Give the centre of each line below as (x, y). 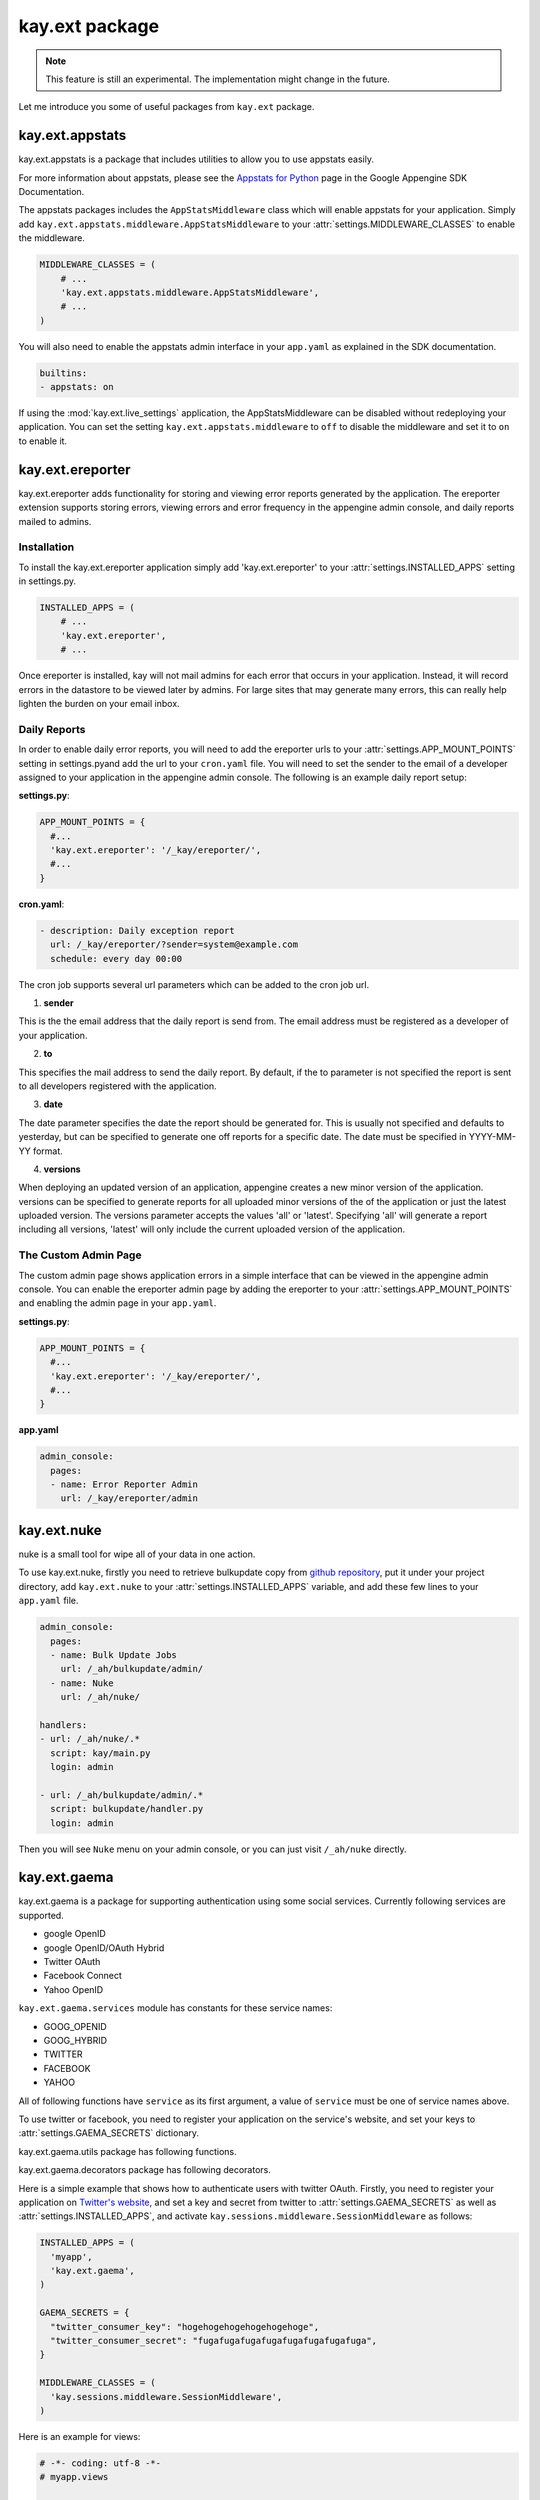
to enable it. (43, 441)
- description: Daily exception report (137, 930)
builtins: (63, 373)
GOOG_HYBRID (75, 2040)
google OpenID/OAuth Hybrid (104, 1947)
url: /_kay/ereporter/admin (129, 1498)
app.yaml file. (48, 1601)
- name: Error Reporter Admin (124, 1484)
